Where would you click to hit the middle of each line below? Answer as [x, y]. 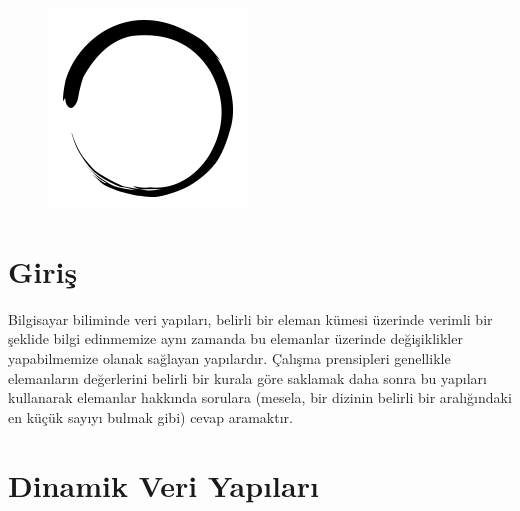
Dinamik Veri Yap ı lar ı [163, 485]
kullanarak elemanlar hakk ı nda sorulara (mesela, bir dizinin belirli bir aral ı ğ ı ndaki [260, 397]
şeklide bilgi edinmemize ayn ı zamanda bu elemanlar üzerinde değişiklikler [235, 338]
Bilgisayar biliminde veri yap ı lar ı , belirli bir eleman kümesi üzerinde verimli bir [250, 318]
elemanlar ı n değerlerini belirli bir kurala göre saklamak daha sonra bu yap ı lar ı [247, 377]
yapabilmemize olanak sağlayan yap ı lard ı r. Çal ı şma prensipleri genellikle [229, 357]
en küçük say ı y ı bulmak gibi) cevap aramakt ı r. [150, 416]
